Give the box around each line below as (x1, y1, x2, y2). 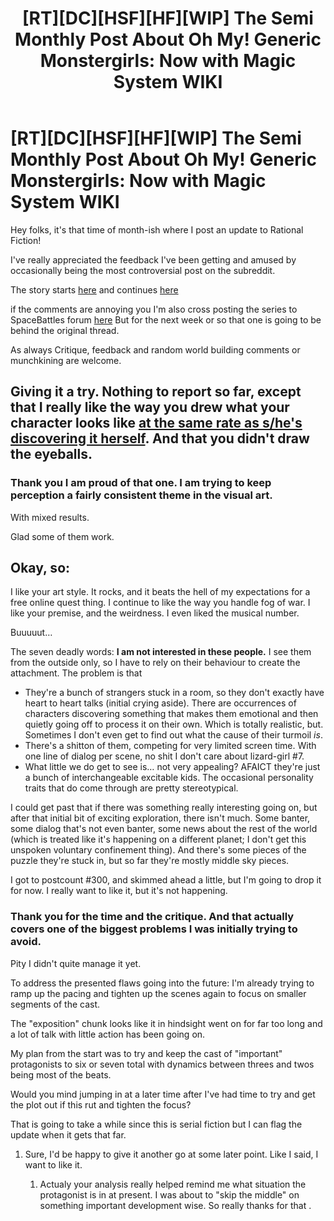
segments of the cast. (10, 998, 101, 1010)
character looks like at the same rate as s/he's (10, 415, 303, 432)
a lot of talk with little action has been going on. (10, 1028, 206, 1040)
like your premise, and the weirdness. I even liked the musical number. (10, 607, 300, 619)
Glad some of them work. (10, 530, 115, 542)
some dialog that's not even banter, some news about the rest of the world (10, 823, 318, 835)
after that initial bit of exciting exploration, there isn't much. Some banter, (10, 812, 311, 824)
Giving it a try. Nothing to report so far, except (10, 383, 302, 401)
